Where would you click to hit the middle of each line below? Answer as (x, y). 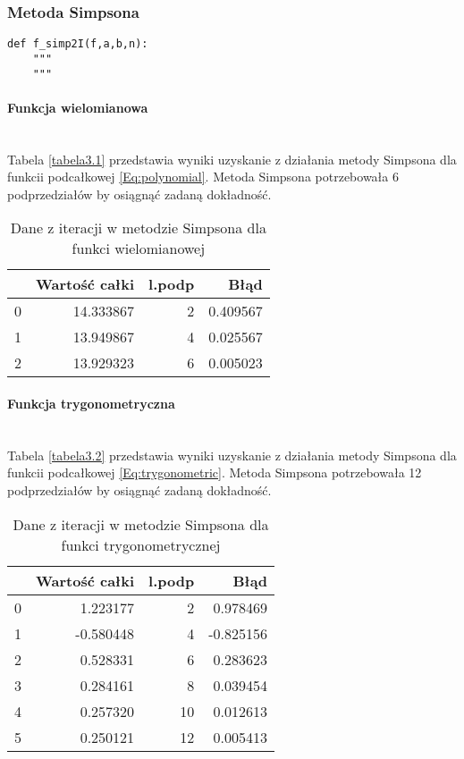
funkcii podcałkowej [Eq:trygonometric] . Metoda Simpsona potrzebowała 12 (215, 472)
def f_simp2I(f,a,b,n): (78, 44)
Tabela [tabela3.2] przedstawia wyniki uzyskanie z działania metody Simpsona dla (232, 455)
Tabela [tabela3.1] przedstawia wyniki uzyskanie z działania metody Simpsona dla (232, 159)
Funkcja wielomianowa (78, 107)
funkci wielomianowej (139, 249)
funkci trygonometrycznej (141, 544)
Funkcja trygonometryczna (91, 403)
